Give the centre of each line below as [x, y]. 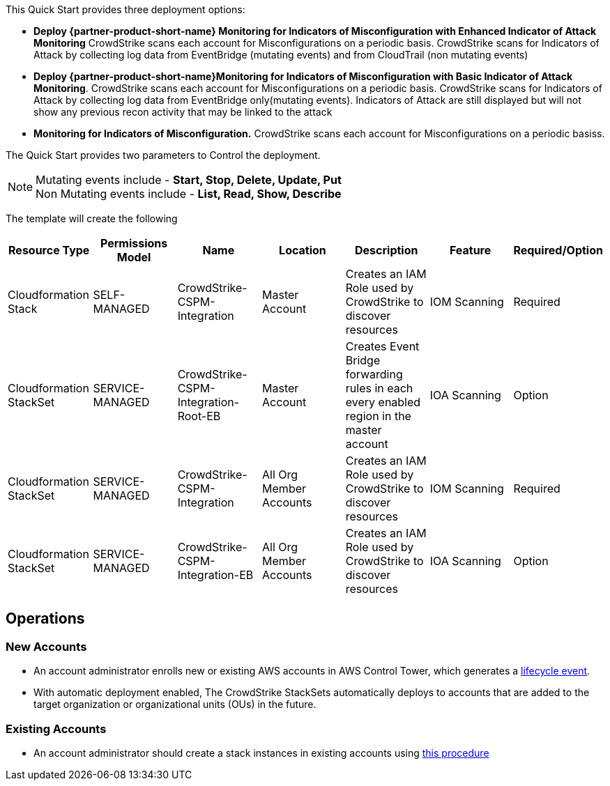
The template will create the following [92, 218]
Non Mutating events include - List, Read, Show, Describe [189, 194]
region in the [378, 416]
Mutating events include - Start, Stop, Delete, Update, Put [189, 180]
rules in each [379, 388]
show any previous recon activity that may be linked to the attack [183, 112]
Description [387, 250]
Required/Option [558, 250]
